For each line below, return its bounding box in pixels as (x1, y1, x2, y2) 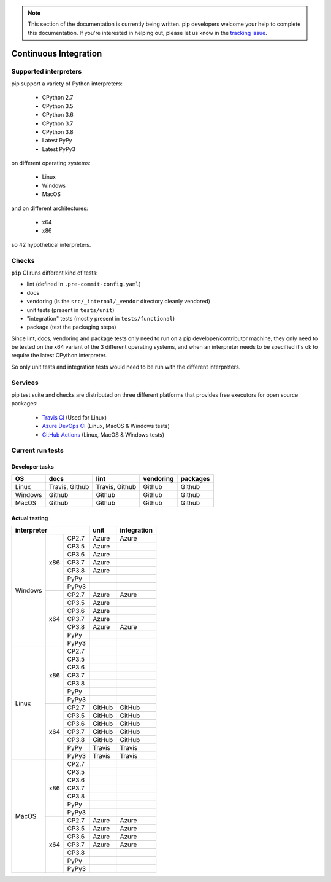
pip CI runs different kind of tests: (11, 269, 98, 276)
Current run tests (11, 446, 64, 455)
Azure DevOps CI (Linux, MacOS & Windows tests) (42, 423, 170, 430)
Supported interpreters (11, 67, 82, 76)
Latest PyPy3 (42, 145, 76, 153)
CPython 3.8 (42, 128, 74, 135)
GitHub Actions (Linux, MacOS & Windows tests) (42, 431, 165, 439)
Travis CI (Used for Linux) (42, 413, 107, 421)
